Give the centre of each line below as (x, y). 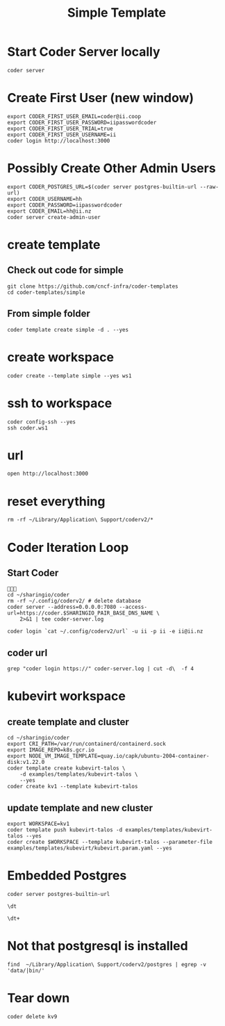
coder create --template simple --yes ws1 (69, 376)
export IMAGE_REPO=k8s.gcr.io (51, 750)
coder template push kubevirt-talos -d (65, 830)
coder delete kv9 (32, 1016)
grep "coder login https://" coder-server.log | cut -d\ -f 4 (101, 669)
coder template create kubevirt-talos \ (67, 768)
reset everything (56, 501)
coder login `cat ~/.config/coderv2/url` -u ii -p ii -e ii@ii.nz (105, 632)
